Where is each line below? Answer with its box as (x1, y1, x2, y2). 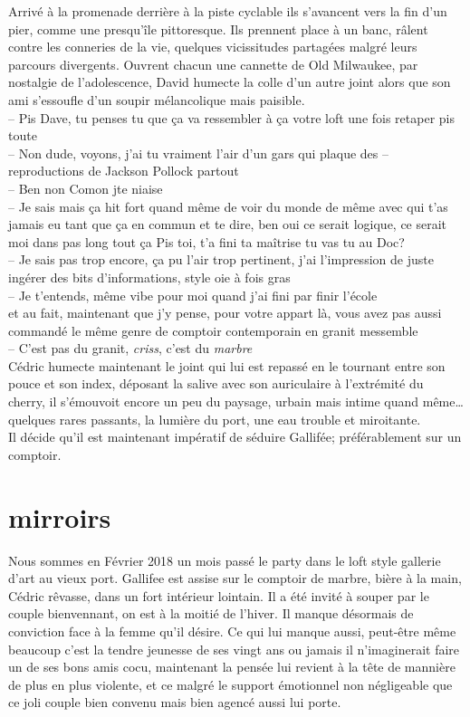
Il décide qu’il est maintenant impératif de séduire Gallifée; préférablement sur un (8, 427, 462, 446)
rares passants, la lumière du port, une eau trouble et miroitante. (59, 409, 421, 428)
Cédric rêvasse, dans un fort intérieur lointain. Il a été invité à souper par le (8, 586, 429, 605)
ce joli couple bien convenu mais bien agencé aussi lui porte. (8, 693, 341, 712)
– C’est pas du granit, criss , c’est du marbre (8, 339, 253, 358)
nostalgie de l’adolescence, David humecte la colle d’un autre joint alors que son (8, 72, 451, 91)
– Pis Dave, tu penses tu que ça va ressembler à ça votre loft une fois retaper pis (8, 108, 455, 127)
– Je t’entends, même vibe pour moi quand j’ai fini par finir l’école (8, 285, 378, 304)
